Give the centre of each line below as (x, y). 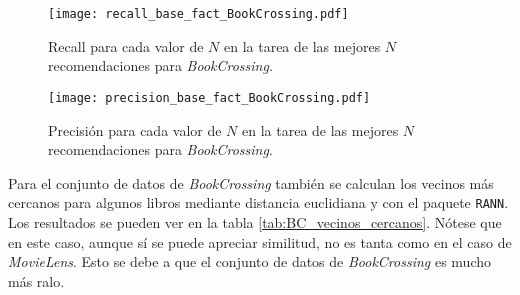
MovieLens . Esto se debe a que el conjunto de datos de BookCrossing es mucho (249, 261)
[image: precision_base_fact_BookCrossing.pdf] (209, 97)
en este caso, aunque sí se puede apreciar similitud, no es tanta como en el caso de (260, 241)
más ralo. (36, 280)
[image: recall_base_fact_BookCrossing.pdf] (198, 14)
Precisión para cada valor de (135, 129)
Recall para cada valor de (126, 45)
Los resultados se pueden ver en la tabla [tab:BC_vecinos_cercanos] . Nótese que (255, 221)
